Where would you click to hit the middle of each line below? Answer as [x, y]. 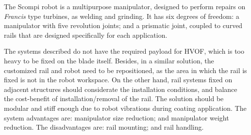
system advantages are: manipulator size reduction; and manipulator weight [117, 117]
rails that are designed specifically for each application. [86, 35]
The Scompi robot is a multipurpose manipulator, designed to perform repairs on [125, 6]
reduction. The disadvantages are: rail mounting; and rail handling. [104, 127]
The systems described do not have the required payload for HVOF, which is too [124, 51]
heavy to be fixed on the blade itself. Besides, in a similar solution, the [109, 60]
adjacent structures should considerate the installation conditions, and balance [121, 89]
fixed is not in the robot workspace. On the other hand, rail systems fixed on [118, 80]
